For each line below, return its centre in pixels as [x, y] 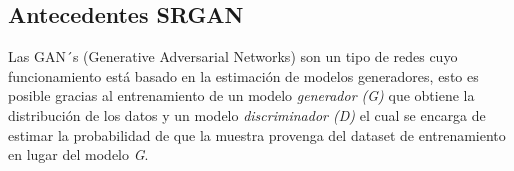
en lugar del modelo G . [78, 154]
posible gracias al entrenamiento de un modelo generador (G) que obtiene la [241, 95]
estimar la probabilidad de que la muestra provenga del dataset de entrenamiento [257, 134]
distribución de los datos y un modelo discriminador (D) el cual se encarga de [247, 114]
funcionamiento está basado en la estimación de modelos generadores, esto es [243, 75]
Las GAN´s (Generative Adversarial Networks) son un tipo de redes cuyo [233, 56]
